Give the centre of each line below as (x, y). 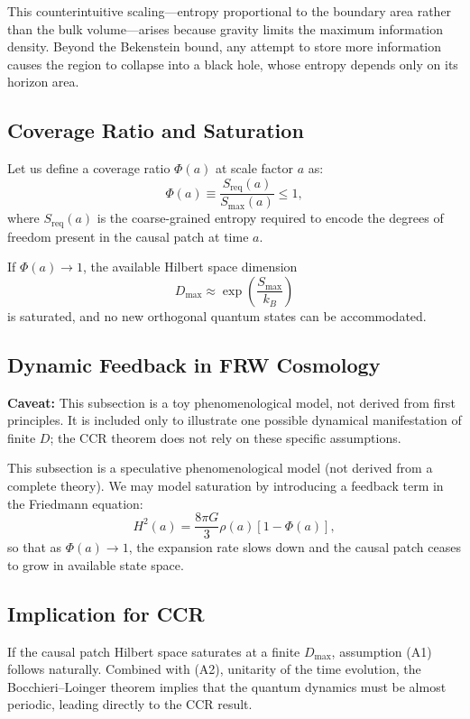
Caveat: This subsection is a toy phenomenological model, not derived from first (231, 402)
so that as (35, 547)
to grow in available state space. (96, 564)
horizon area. (43, 82)
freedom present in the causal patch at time (128, 236)
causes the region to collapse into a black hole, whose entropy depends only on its (233, 64)
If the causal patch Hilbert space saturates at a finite (154, 651)
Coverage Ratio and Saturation (156, 130)
